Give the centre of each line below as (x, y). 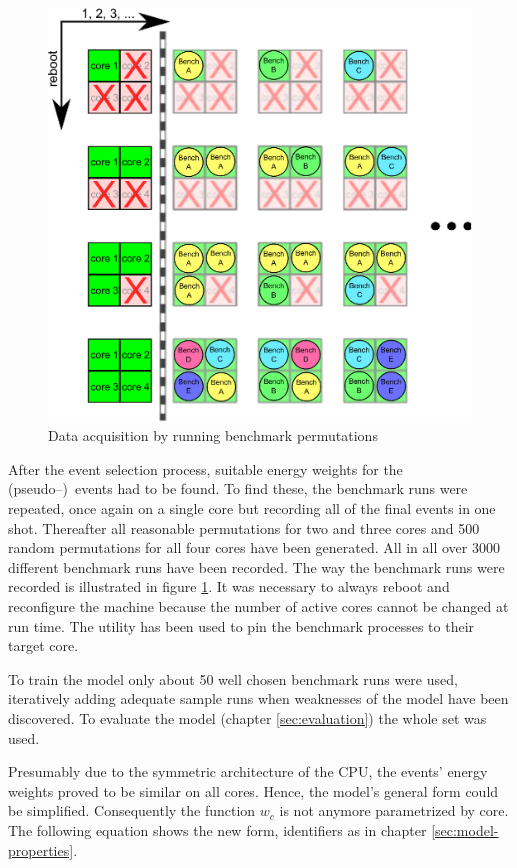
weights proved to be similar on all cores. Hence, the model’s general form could (253, 790)
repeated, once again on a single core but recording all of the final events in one (252, 508)
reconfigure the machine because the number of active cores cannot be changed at (258, 605)
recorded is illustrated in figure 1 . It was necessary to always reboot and (229, 586)
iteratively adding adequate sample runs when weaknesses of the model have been (258, 698)
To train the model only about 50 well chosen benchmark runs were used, (233, 678)
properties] (41, 849)
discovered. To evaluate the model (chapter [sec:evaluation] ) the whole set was (247, 717)
